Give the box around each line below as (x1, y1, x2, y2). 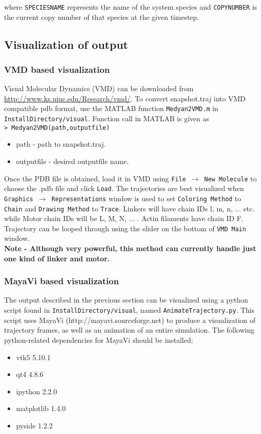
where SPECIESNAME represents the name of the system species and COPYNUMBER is (4, 2, 257, 12)
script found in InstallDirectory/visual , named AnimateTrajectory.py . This (4, 305, 255, 315)
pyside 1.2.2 (16, 420, 53, 430)
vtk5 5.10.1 (16, 351, 51, 362)
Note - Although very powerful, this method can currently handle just (4, 243, 256, 254)
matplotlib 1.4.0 (16, 403, 66, 414)
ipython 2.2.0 (16, 386, 57, 396)
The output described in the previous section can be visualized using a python (4, 294, 248, 305)
